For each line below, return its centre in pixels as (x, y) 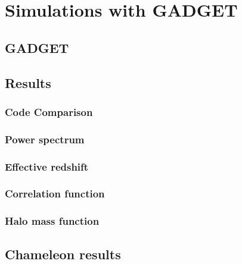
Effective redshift (47, 166)
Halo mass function (52, 221)
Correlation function (55, 194)
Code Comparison (49, 111)
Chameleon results (63, 254)
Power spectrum (45, 139)
